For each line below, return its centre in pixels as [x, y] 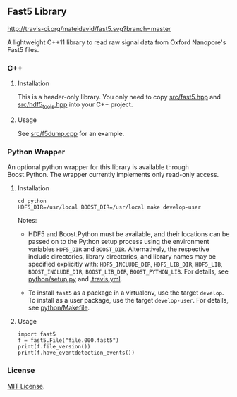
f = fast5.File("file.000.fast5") [68, 341]
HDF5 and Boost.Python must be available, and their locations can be [129, 234]
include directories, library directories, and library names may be [122, 257]
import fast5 [37, 334]
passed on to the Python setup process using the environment [119, 242]
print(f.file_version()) [54, 347]
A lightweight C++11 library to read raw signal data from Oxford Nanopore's [117, 42]
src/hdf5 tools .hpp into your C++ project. [75, 105]
